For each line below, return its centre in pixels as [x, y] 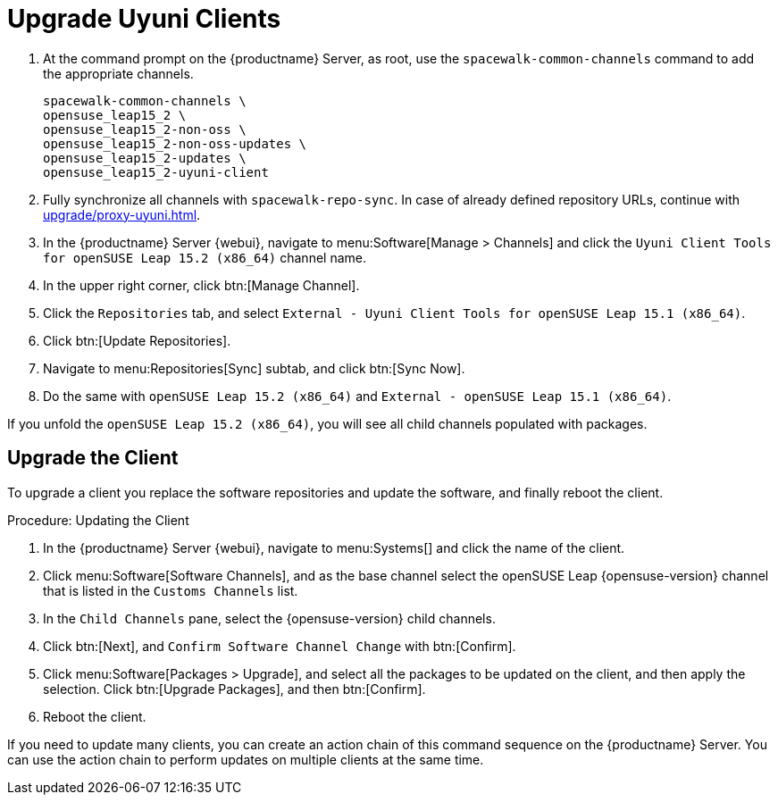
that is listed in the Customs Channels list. [171, 590]
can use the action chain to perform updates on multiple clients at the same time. [246, 759]
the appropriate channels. [118, 73]
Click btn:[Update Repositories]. [137, 340]
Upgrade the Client [93, 458]
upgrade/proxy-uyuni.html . [122, 214]
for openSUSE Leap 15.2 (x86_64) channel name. [205, 257]
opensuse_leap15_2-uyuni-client [156, 172]
